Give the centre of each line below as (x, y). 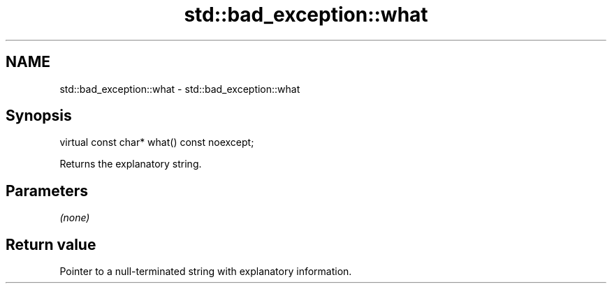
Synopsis (39, 116)
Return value (51, 244)
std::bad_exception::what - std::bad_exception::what (180, 89)
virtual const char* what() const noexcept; (157, 142)
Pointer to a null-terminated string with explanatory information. (206, 272)
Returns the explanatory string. (131, 164)
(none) (75, 218)
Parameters (47, 191)
